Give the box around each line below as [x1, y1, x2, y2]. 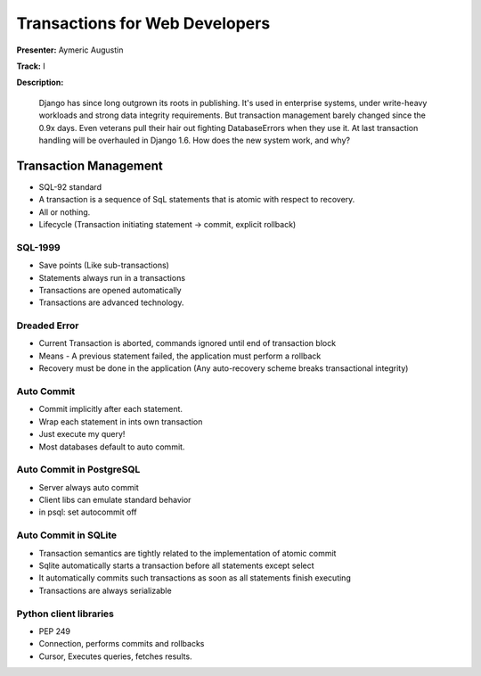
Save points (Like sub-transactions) [38, 260, 169, 271]
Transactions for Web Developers [16, 13, 271, 33]
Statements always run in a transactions [38, 272, 186, 283]
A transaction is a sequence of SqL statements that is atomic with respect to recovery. [38, 194, 355, 205]
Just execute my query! [38, 429, 126, 440]
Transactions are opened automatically [38, 284, 182, 295]
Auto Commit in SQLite [16, 529, 118, 541]
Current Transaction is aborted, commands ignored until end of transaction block [38, 338, 337, 349]
